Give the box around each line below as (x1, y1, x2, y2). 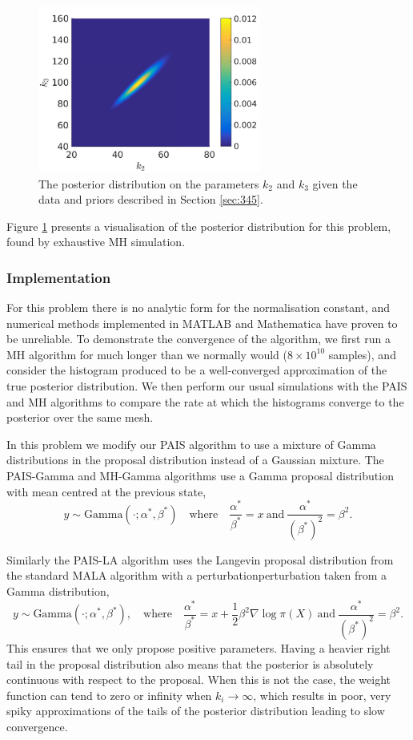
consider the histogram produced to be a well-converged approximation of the (6, 362, 387, 378)
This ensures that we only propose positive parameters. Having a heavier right (6, 639, 391, 656)
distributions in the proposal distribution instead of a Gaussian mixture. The (6, 451, 384, 468)
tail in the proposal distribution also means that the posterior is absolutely (6, 655, 374, 672)
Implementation (6, 267, 111, 287)
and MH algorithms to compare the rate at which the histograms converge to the (6, 393, 404, 410)
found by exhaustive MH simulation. (6, 233, 186, 250)
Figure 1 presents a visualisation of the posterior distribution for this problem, (6, 217, 391, 234)
